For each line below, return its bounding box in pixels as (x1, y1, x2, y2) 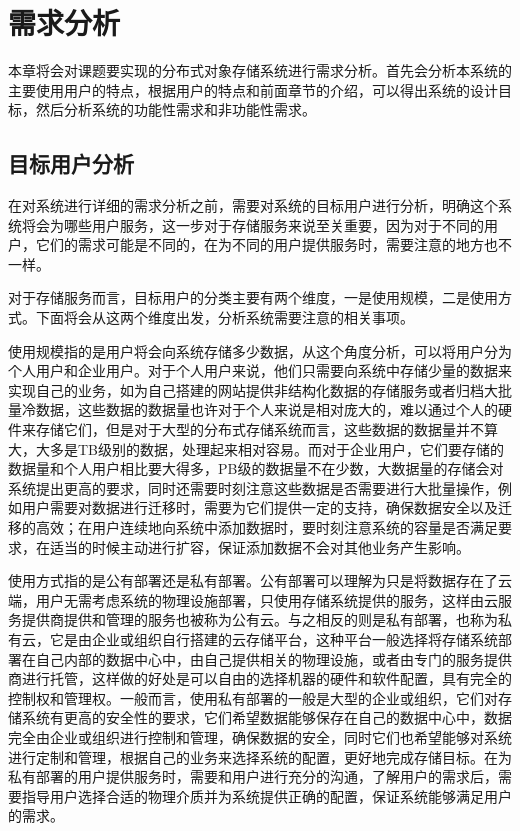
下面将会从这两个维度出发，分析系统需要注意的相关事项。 (35, 307, 414, 328)
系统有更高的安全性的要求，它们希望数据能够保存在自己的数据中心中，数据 (21, 707, 512, 728)
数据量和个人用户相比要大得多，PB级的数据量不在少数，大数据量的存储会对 (8, 458, 504, 479)
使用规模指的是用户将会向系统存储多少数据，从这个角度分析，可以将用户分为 (8, 340, 512, 361)
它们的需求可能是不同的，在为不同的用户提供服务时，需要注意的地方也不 (35, 234, 512, 255)
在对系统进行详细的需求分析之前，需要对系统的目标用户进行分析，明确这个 (8, 195, 498, 216)
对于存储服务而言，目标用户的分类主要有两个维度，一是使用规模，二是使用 (8, 287, 498, 308)
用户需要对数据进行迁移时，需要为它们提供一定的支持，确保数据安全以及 (21, 497, 498, 518)
